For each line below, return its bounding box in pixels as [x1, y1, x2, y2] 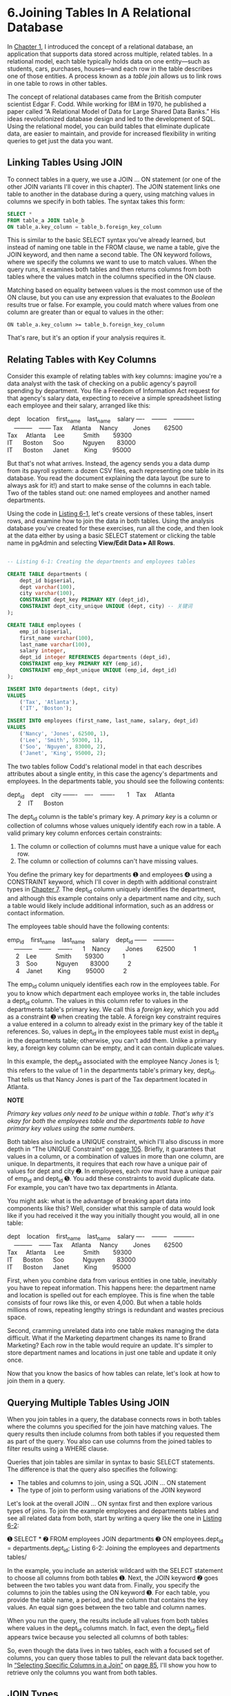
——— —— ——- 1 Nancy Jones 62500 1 [13, 944, 197, 952]
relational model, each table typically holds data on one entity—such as [7, 57, 210, 65]
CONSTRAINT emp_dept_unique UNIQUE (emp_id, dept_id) [19, 667, 177, 674]
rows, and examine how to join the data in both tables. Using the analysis [7, 517, 214, 525]
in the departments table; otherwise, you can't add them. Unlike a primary [7, 1036, 217, 1045]
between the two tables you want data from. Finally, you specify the [7, 1580, 200, 1589]
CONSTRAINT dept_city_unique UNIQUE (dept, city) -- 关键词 [19, 603, 193, 610]
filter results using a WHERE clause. [7, 1444, 109, 1453]
